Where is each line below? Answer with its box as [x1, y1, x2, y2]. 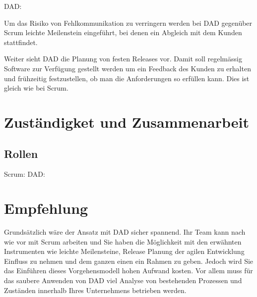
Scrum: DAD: [4, 169, 45, 179]
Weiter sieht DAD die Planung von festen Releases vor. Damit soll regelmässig [4, 53, 242, 64]
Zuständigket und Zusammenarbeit [4, 111, 249, 132]
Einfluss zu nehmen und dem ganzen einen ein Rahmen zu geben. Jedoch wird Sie [4, 255, 254, 266]
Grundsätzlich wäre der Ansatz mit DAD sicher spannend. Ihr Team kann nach [4, 227, 246, 237]
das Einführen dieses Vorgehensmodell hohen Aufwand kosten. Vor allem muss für [4, 265, 253, 276]
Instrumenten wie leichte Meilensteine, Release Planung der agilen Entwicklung [4, 246, 245, 256]
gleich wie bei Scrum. [4, 83, 68, 93]
